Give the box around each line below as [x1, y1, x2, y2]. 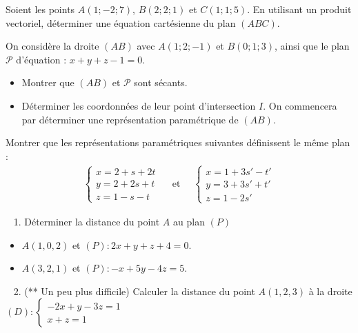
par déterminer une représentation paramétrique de [21, 112, 239, 126]
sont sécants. [134, 75, 188, 90]
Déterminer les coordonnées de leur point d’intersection [21, 98, 256, 112]
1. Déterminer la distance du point [13, 214, 160, 228]
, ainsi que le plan [275, 39, 350, 53]
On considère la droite [6, 39, 99, 53]
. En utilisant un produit [247, 2, 352, 16]
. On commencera [263, 98, 337, 112]
